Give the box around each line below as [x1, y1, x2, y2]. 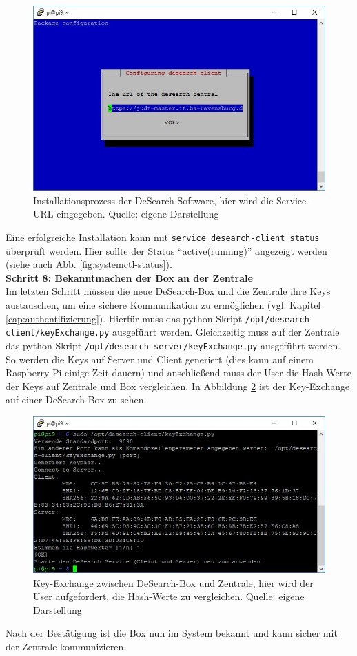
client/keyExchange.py [6, 328, 110, 338]
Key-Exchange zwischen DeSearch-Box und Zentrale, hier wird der [33, 575, 314, 590]
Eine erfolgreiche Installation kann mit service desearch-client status [6, 229, 320, 244]
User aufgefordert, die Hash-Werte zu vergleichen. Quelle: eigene [33, 589, 305, 604]
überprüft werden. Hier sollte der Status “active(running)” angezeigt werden [6, 243, 327, 258]
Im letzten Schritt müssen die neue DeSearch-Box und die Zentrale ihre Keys [6, 284, 331, 298]
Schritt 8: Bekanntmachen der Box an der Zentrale [6, 270, 253, 284]
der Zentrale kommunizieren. [6, 639, 127, 653]
